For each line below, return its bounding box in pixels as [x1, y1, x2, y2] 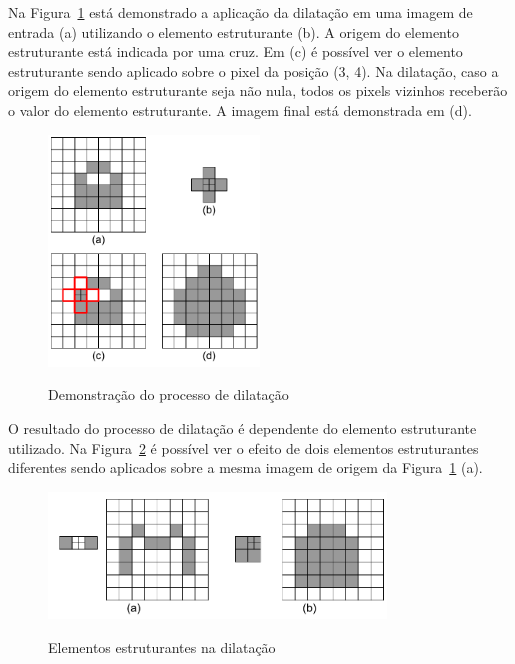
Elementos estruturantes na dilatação [48, 636, 276, 657]
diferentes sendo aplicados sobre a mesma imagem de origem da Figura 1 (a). [8, 457, 483, 478]
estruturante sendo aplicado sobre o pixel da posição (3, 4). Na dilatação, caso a [8, 60, 499, 81]
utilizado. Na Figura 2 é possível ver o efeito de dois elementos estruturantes [8, 437, 479, 458]
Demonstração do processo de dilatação [48, 384, 289, 405]
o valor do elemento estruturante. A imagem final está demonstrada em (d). [8, 99, 472, 120]
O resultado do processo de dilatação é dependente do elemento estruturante [8, 418, 477, 439]
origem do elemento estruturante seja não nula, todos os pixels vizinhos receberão [8, 80, 508, 101]
